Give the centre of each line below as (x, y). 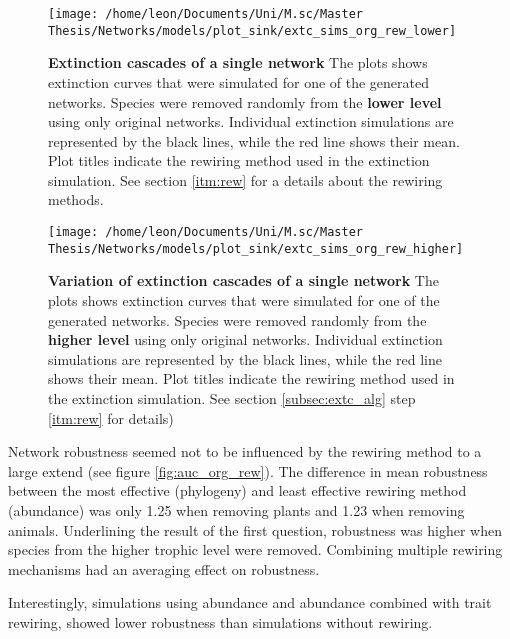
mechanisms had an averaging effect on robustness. (164, 568)
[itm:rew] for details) (111, 417)
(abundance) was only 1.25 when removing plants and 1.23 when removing (236, 509)
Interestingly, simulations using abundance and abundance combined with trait (250, 602)
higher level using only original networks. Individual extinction (245, 339)
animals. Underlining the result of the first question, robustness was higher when (255, 529)
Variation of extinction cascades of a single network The (243, 280)
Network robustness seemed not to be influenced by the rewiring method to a (245, 451)
